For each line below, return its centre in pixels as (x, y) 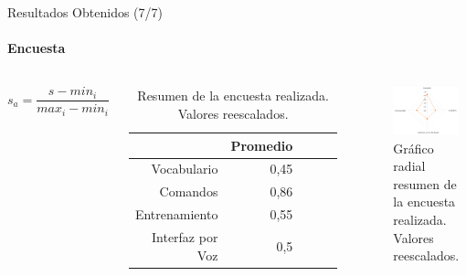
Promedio (262, 145)
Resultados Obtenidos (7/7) (85, 12)
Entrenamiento (176, 214)
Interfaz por (185, 236)
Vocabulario (185, 169)
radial (409, 166)
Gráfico (413, 148)
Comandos (189, 191)
